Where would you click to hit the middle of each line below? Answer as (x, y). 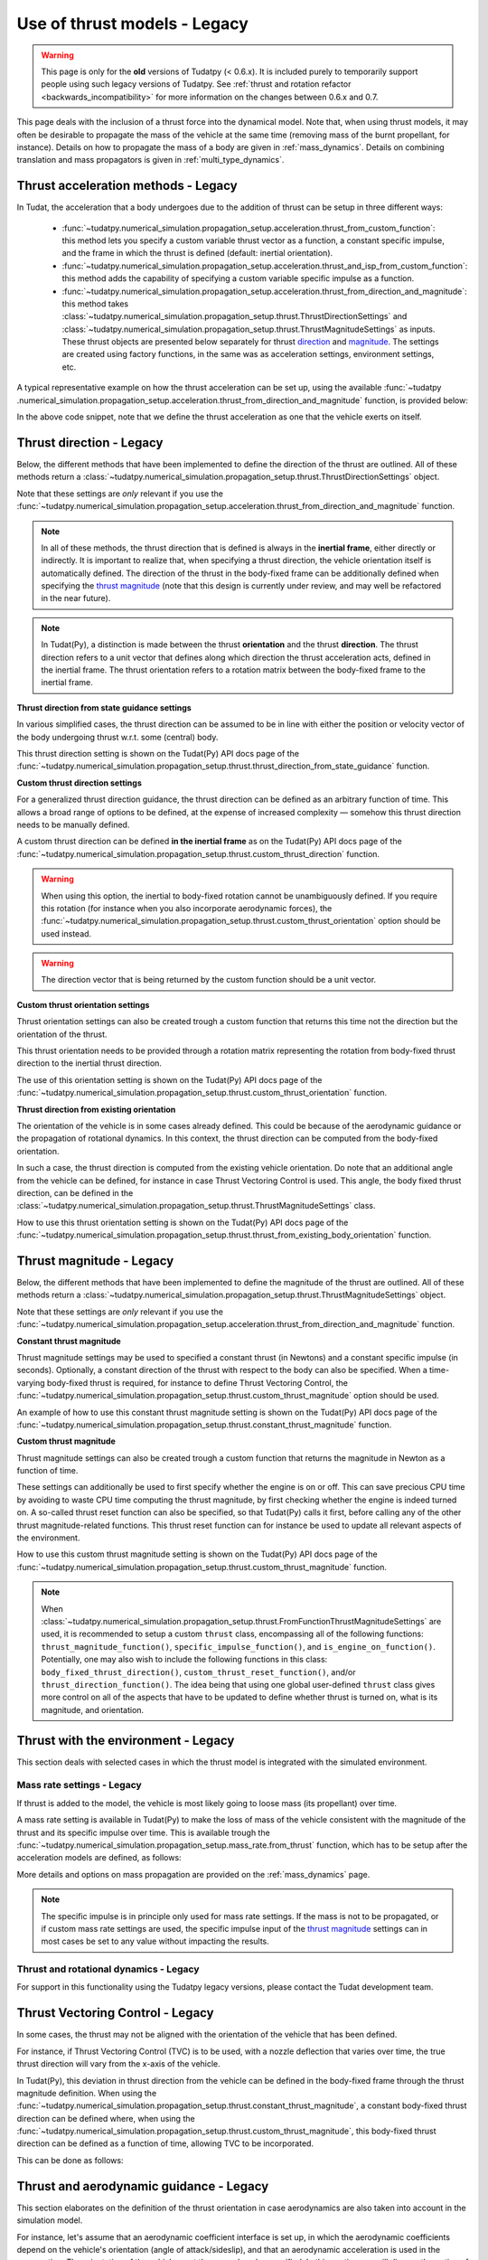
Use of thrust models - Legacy (132, 24)
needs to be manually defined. (73, 824)
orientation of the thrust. (62, 1034)
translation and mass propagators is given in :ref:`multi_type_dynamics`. (150, 160)
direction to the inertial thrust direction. (89, 1063)
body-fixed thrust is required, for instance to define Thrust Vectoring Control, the (197, 1382)
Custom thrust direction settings (79, 783)
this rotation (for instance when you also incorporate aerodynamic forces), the (187, 908)
